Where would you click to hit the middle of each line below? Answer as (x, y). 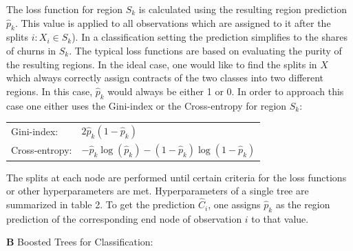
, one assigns (234, 204)
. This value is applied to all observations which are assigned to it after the (173, 22)
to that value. (280, 218)
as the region (303, 204)
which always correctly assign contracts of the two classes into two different (165, 78)
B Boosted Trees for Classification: (80, 242)
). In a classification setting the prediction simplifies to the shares (210, 37)
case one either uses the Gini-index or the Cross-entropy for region (147, 105)
